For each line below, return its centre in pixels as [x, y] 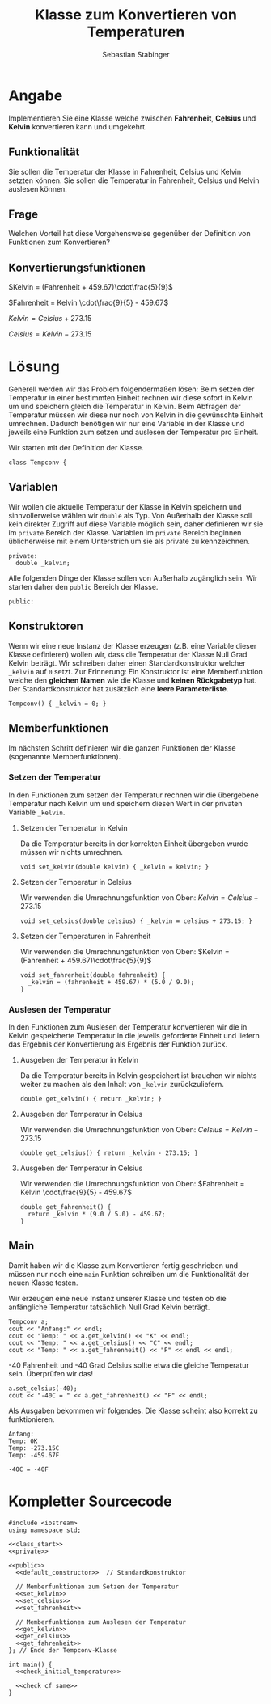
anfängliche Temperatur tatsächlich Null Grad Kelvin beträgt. [109, 1307]
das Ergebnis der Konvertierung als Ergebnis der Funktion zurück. [118, 1044]
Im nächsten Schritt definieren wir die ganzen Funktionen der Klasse [122, 748]
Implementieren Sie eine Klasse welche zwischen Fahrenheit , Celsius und [132, 118]
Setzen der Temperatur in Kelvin [74, 827]
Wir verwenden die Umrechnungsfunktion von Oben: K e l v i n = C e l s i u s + [139, 897]
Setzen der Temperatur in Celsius [76, 882]
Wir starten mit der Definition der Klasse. [76, 448]
